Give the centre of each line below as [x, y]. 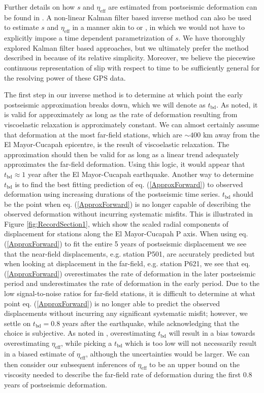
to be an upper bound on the [194, 364]
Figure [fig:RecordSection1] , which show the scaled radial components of [116, 223]
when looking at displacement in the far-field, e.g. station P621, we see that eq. [127, 263]
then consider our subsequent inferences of [70, 364]
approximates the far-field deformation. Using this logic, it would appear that [125, 164]
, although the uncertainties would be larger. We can [168, 353]
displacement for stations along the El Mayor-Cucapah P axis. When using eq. [126, 234]
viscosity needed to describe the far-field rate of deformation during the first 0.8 [128, 374]
